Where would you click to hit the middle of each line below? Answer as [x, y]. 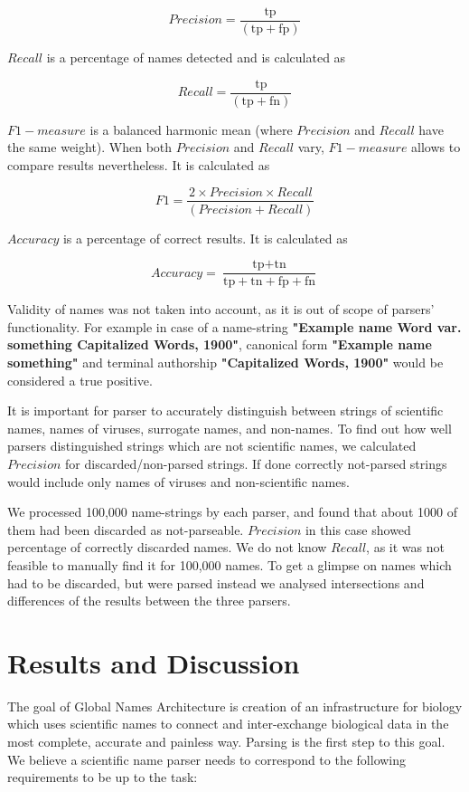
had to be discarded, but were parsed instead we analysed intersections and [216, 582]
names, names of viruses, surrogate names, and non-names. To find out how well [230, 428]
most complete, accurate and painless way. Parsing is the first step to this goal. [226, 742]
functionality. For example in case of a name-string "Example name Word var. [234, 326]
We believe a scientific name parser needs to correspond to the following [207, 759]
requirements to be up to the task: [103, 777]
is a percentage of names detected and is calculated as [196, 57]
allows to [436, 147]
